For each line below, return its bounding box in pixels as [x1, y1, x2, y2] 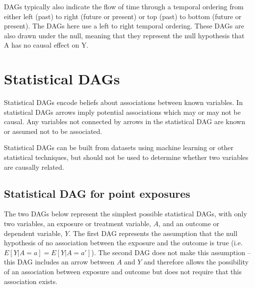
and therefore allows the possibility [144, 257, 249, 267]
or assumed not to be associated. [4, 126, 102, 136]
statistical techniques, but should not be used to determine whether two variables [4, 152, 249, 162]
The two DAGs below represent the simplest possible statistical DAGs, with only [4, 209, 247, 219]
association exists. [4, 276, 58, 286]
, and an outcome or [158, 218, 220, 229]
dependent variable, [4, 228, 63, 238]
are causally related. [4, 161, 64, 172]
